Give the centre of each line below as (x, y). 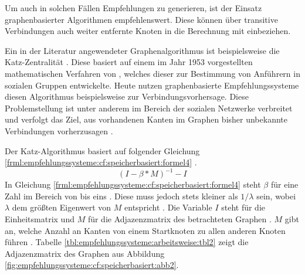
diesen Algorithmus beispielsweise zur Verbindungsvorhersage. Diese (127, 96)
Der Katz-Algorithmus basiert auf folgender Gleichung (102, 150)
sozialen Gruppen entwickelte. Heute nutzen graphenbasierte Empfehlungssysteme (152, 85)
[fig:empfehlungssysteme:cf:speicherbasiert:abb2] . (92, 265)
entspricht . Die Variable (168, 207)
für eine (284, 184)
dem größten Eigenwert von (62, 207)
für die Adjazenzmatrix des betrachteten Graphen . (179, 219)
